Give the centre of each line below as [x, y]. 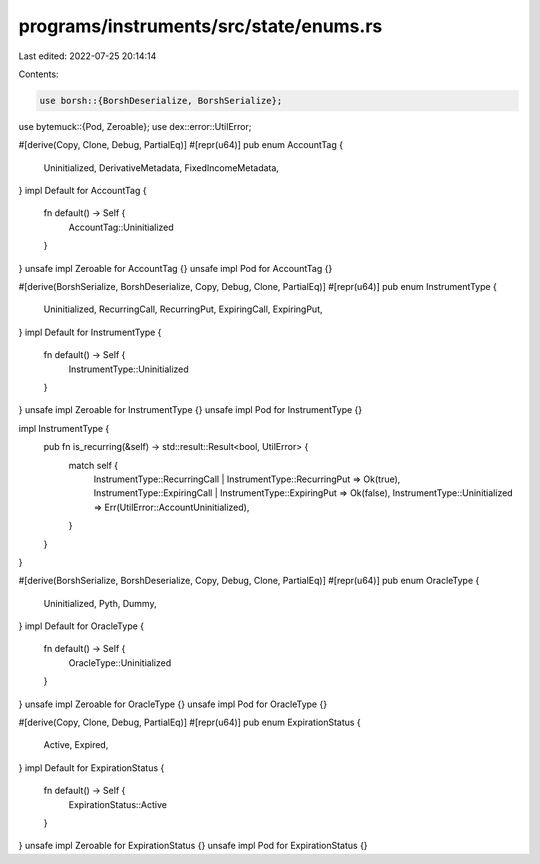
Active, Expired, [76, 745]
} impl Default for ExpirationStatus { [91, 767]
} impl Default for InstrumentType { [90, 332]
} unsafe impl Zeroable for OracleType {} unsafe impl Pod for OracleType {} [173, 704]
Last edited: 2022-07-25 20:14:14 [87, 56]
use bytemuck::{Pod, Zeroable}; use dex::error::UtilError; [135, 126]
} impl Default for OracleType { [81, 626]
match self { [93, 465]
